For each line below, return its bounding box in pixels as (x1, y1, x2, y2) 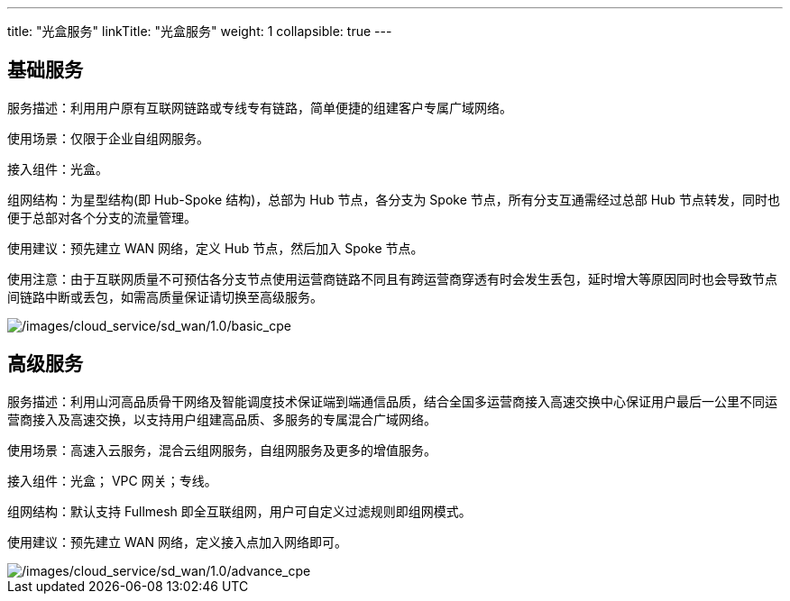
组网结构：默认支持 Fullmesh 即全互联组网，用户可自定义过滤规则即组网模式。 (7, 503, 472, 519)
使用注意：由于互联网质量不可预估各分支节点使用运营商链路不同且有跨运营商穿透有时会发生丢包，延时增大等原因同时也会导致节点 (7, 270, 777, 287)
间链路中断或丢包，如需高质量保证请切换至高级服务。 (7, 288, 323, 305)
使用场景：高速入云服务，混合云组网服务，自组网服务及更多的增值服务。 (7, 442, 436, 458)
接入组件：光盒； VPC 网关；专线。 (7, 472, 217, 488)
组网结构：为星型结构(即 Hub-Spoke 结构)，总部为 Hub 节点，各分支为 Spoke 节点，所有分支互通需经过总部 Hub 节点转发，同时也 (7, 191, 780, 207)
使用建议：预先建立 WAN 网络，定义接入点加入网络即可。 (7, 533, 348, 550)
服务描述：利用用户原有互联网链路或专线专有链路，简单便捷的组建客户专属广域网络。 (7, 99, 512, 115)
